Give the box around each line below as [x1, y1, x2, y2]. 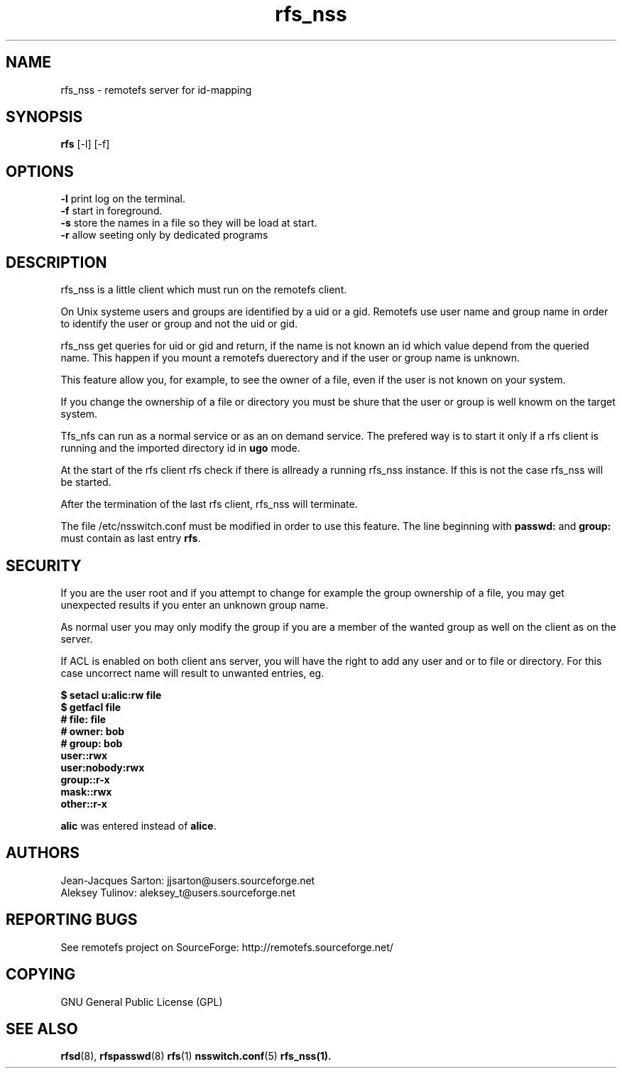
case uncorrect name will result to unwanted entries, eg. [60, 666, 324, 679]
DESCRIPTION [6, 253, 107, 271]
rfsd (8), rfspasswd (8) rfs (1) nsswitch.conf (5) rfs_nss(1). [60, 1050, 332, 1063]
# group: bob [60, 737, 123, 749]
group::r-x [60, 773, 110, 786]
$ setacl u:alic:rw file [60, 688, 162, 701]
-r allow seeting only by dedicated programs [60, 229, 268, 242]
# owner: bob [60, 725, 125, 737]
